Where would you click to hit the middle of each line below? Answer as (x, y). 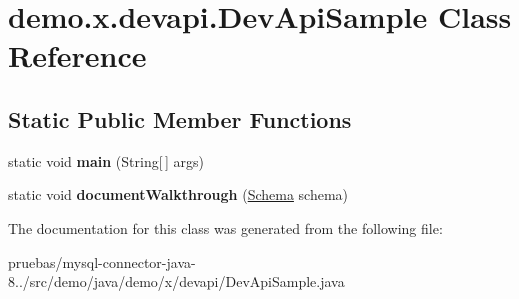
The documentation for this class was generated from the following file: (225, 227)
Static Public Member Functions (180, 118)
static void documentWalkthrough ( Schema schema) (178, 194)
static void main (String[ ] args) (106, 160)
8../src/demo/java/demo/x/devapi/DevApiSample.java (176, 281)
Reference (77, 55)
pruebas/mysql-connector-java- (102, 261)
